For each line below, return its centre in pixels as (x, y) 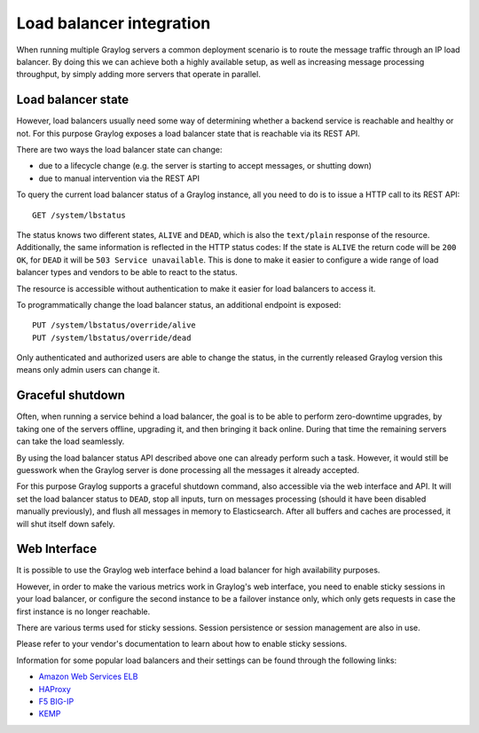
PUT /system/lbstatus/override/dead (112, 338)
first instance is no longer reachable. (83, 611)
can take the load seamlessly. (71, 441)
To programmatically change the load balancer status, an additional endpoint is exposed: (179, 304)
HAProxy (55, 689)
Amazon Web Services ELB (88, 677)
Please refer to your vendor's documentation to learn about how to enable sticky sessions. (182, 644)
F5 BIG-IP (56, 701)
